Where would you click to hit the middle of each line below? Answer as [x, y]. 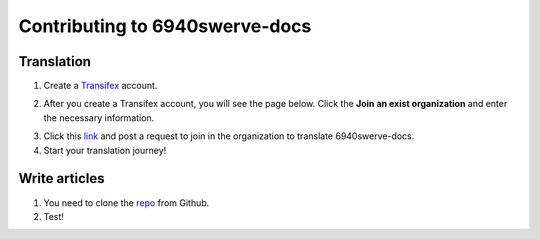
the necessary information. [99, 117]
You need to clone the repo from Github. [126, 202]
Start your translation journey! [105, 150]
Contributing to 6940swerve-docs [165, 26]
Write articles [61, 178]
